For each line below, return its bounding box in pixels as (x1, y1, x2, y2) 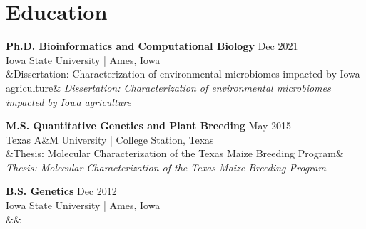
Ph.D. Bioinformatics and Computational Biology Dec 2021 (6, 38, 298, 53)
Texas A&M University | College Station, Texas (6, 132, 214, 147)
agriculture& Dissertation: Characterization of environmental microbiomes (6, 80, 331, 95)
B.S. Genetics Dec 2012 (6, 183, 117, 198)
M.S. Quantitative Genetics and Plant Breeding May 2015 (6, 118, 292, 133)
